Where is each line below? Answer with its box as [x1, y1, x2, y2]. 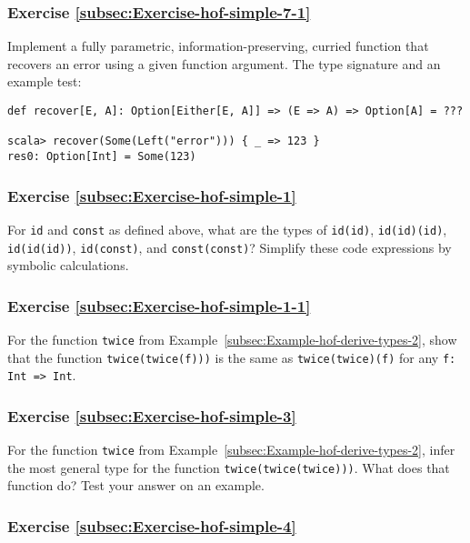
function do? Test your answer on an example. [7, 476, 265, 495]
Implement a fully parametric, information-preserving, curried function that [7, 36, 429, 55]
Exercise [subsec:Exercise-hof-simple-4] [7, 514, 296, 537]
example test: [7, 72, 82, 91]
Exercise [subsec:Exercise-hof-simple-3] [7, 404, 296, 427]
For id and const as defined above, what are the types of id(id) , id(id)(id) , [7, 219, 447, 238]
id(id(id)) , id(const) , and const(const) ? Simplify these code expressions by [7, 237, 452, 256]
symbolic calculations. [7, 256, 129, 275]
